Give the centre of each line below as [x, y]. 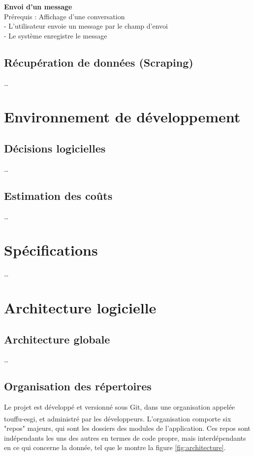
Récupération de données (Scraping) [99, 62]
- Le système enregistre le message [56, 35]
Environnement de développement [122, 117]
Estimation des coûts [58, 195]
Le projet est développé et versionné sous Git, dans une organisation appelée [120, 407]
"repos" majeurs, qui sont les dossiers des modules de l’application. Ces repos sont [127, 428]
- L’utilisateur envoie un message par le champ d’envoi [86, 26]
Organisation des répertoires [78, 386]
